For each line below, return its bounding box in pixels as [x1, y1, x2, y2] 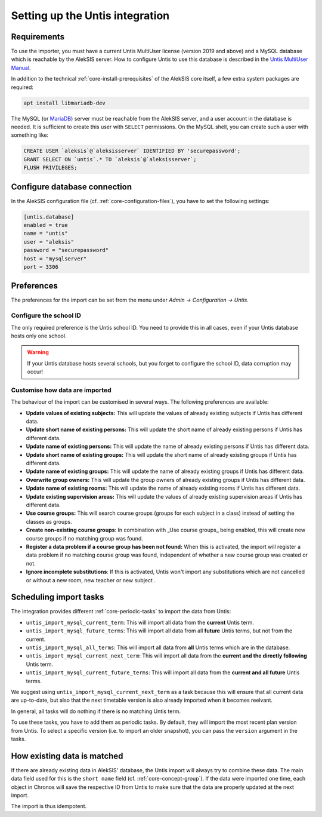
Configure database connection [11, 182, 132, 192]
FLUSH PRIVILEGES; [23, 164, 78, 171]
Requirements [11, 32, 65, 42]
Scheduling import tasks [11, 592, 104, 603]
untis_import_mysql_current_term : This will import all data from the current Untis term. [26, 619, 255, 626]
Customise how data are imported [11, 386, 112, 394]
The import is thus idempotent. [11, 803, 87, 810]
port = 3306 [23, 263, 59, 270]
